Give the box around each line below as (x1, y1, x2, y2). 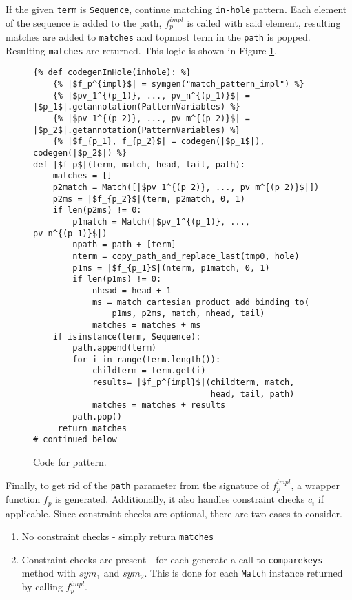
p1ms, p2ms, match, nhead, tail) (112, 309, 265, 319)
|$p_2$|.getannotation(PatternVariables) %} (33, 125, 240, 135)
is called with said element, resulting (187, 15, 341, 30)
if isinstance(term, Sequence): (52, 331, 201, 342)
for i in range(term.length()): (72, 354, 221, 364)
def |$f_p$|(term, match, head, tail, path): (33, 159, 245, 169)
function (6, 492, 41, 506)
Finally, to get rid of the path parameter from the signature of (6, 477, 269, 492)
